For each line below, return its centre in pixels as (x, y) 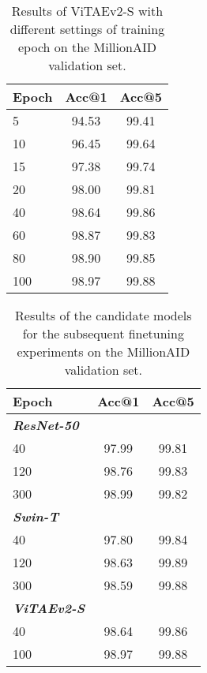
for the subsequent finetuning (103, 333)
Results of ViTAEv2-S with (87, 11)
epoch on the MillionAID (87, 47)
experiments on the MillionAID (103, 351)
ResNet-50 (46, 425)
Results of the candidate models (103, 315)
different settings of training (87, 29)
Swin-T (36, 516)
